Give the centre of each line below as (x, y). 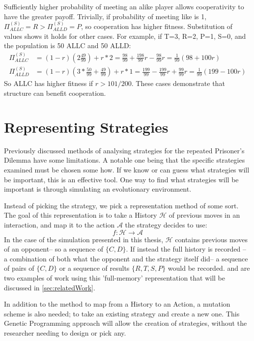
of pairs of (19, 268)
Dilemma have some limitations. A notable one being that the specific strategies (125, 160)
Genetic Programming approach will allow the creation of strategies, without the (126, 323)
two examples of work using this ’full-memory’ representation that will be (115, 277)
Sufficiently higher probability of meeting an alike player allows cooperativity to (124, 6)
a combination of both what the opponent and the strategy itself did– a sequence (126, 258)
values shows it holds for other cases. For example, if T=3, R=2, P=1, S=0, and (125, 36)
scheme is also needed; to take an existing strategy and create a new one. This (122, 313)
